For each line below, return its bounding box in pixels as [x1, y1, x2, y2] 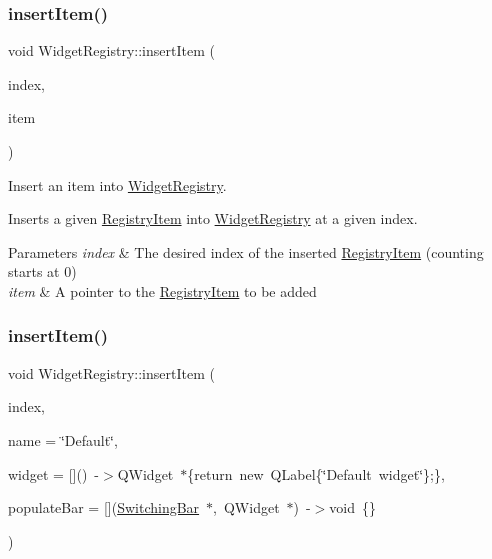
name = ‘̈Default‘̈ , [8, 429, 118, 450]
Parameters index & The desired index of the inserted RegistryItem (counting [8, 241, 484, 262]
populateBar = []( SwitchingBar [8, 497, 200, 518]
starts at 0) [8, 261, 77, 282]
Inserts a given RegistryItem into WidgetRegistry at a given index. [8, 208, 418, 229]
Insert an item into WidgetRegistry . [8, 174, 227, 195]
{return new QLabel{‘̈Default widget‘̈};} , [187, 463, 445, 484]
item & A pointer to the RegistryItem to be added [8, 280, 317, 301]
